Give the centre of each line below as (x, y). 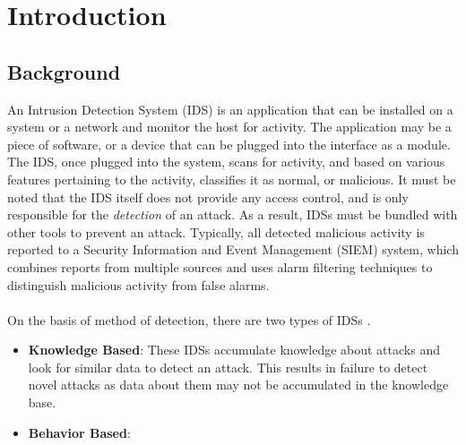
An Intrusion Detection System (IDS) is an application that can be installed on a (230, 109)
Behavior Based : (79, 432)
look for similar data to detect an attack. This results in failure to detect (228, 367)
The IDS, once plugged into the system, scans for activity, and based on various (226, 162)
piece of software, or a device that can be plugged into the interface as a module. (229, 144)
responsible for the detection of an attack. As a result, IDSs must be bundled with (233, 214)
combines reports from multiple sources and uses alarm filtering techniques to (220, 266)
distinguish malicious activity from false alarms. (138, 284)
